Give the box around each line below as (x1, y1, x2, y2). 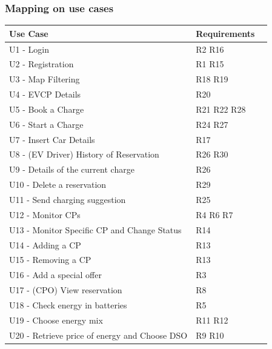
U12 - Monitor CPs (9, 208, 81, 221)
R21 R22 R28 (196, 102, 246, 115)
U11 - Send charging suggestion (9, 193, 126, 205)
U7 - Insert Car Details (9, 133, 95, 145)
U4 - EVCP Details (9, 88, 81, 101)
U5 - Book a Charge (9, 102, 84, 115)
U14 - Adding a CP (9, 238, 81, 251)
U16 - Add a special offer (9, 268, 102, 281)
